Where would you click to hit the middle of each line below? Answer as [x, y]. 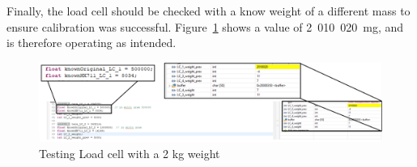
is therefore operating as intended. [91, 43]
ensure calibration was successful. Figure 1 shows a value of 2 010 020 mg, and [205, 26]
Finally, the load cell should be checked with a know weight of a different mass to [208, 11]
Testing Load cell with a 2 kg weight [130, 153]
